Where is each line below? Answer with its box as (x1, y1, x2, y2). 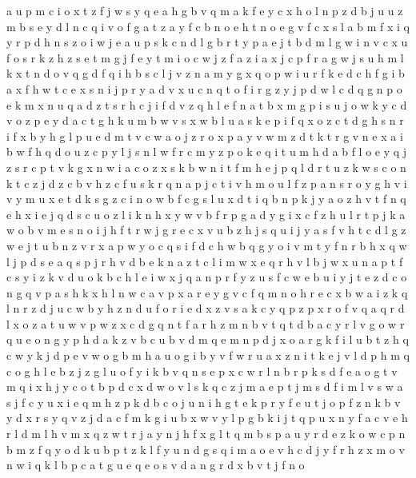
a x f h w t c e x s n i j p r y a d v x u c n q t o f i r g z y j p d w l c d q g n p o (6, 80, 402, 97)
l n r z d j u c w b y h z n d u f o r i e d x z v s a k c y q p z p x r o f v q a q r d (6, 300, 405, 317)
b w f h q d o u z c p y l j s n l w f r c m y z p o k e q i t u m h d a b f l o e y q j (6, 143, 407, 160)
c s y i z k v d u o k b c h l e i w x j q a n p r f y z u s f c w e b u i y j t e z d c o (6, 269, 407, 285)
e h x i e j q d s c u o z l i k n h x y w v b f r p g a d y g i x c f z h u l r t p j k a (6, 205, 406, 222)
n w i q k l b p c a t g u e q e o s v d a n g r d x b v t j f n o (6, 456, 305, 473)
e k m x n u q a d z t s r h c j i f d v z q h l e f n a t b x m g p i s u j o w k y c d (6, 96, 407, 113)
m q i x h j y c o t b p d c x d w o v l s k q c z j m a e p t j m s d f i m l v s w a (6, 378, 403, 395)
